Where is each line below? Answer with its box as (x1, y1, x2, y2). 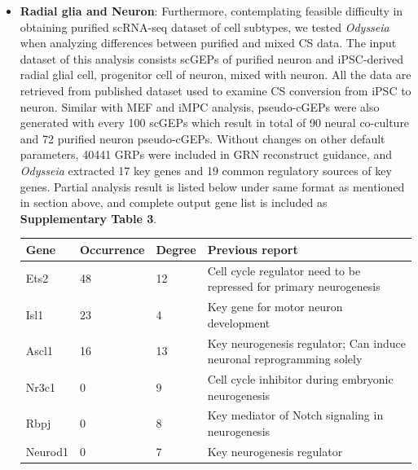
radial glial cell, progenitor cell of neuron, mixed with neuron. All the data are (20, 66, 411, 83)
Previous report (207, 240, 298, 257)
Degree (156, 240, 196, 257)
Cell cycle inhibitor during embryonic (207, 370, 394, 387)
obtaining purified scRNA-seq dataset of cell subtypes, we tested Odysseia (20, 18, 389, 35)
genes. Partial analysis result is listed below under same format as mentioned (20, 178, 405, 195)
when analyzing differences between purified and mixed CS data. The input (20, 34, 397, 51)
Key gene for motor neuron (207, 298, 343, 315)
